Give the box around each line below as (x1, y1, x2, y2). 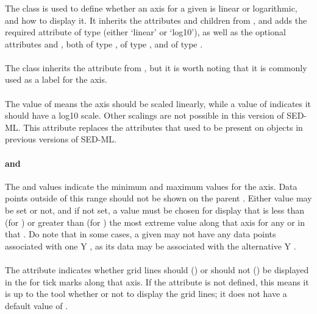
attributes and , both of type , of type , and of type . (5, 37, 203, 50)
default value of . (5, 299, 68, 312)
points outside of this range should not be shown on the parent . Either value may (5, 192, 312, 204)
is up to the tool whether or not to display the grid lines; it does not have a (5, 287, 287, 300)
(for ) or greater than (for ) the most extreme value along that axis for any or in (5, 215, 305, 228)
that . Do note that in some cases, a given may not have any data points (5, 228, 276, 240)
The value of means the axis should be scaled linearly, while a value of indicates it (5, 97, 312, 110)
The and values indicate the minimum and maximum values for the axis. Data (5, 180, 297, 192)
